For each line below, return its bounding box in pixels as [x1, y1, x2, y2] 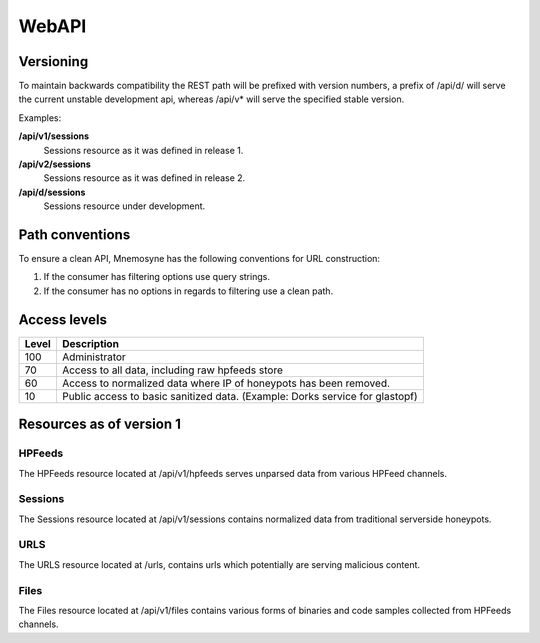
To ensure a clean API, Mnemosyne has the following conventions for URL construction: [18, 253, 380, 265]
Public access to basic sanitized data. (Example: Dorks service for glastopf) [61, 389, 419, 403]
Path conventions [18, 226, 131, 243]
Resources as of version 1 [18, 416, 182, 433]
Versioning [18, 53, 89, 70]
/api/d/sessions [18, 186, 86, 198]
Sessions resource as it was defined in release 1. [43, 144, 244, 156]
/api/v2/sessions [18, 158, 92, 170]
